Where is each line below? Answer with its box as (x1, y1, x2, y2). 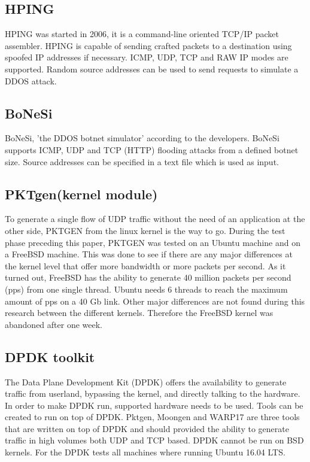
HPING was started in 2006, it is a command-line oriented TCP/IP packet (5, 28, 279, 40)
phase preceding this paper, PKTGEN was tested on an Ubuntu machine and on (5, 236, 301, 248)
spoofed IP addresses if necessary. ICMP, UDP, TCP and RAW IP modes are (5, 51, 288, 63)
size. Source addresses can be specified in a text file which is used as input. (5, 155, 279, 168)
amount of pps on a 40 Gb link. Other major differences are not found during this (5, 294, 305, 307)
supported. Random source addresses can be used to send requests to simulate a (5, 62, 299, 75)
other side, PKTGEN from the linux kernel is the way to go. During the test (5, 224, 285, 236)
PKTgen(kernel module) (5, 184, 158, 203)
